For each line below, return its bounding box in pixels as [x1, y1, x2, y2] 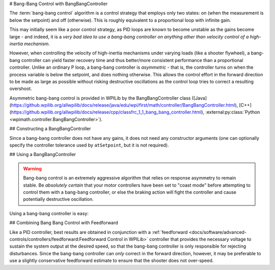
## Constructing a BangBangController [9, 126, 91, 132]
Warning [23, 165, 42, 171]
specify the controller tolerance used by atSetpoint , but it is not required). [9, 142, 169, 148]
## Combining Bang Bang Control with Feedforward [9, 220, 118, 226]
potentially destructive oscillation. [23, 196, 94, 202]
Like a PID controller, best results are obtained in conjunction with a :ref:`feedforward [9, 229, 188, 235]
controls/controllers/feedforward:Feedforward [9, 236, 106, 242]
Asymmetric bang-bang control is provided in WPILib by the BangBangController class [9, 95, 191, 101]
